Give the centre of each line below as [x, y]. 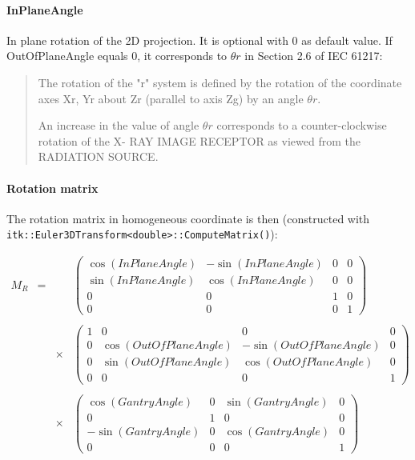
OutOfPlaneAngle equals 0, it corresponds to [117, 56]
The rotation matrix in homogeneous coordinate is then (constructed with [188, 218]
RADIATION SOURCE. [98, 156]
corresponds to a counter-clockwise [302, 125]
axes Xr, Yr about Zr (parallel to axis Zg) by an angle [171, 98]
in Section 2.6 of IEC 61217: [314, 56]
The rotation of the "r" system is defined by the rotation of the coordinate [220, 82]
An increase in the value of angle [119, 125]
